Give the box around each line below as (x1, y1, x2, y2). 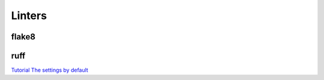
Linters (11, 9, 47, 22)
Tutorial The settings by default (11, 66, 88, 74)
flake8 (11, 32, 36, 42)
